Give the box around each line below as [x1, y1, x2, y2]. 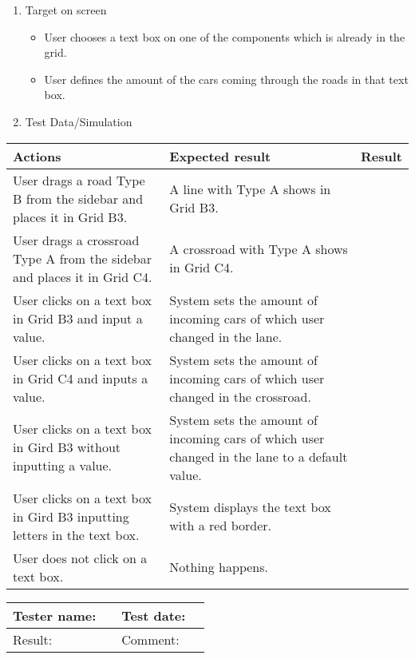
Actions [13, 146, 61, 165]
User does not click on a [13, 548, 148, 567]
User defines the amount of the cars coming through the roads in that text [44, 70, 409, 87]
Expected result [169, 146, 271, 165]
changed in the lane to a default [169, 447, 348, 466]
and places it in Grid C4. [13, 267, 152, 286]
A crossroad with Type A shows [169, 240, 348, 259]
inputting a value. [13, 456, 113, 475]
